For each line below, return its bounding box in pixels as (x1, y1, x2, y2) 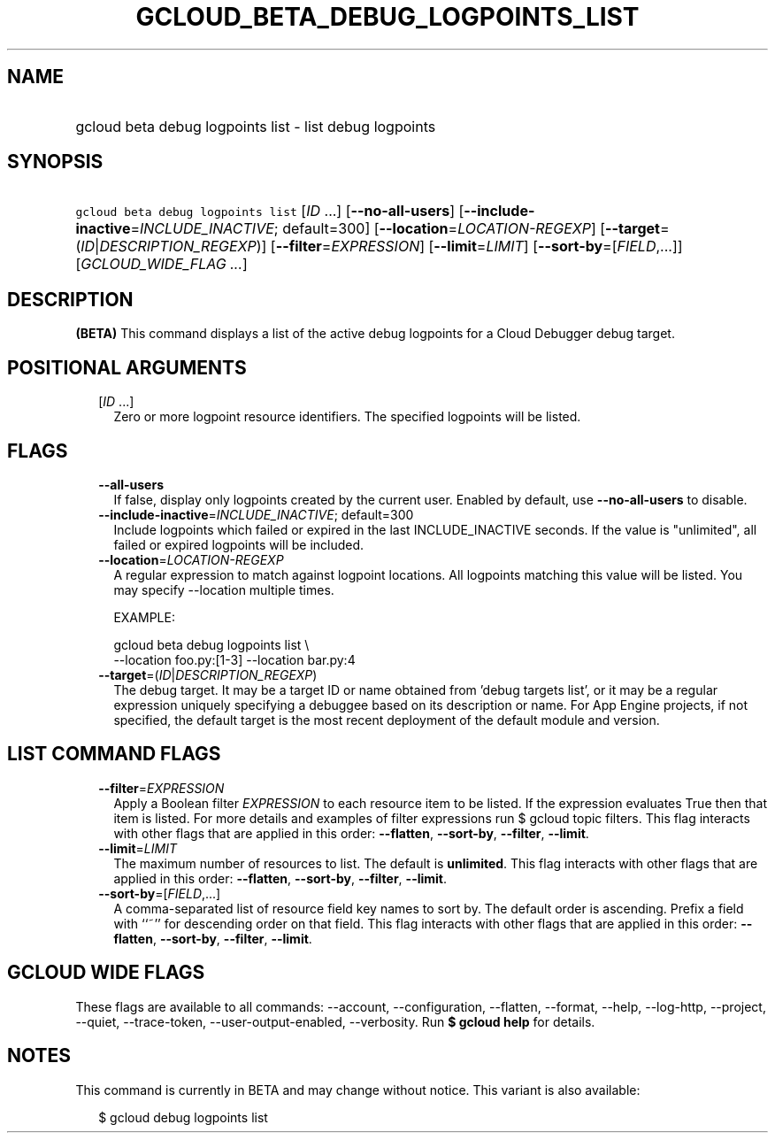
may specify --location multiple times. (113, 582, 334, 597)
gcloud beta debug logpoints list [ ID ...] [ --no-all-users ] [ (75, 202, 464, 220)
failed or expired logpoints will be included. (113, 536, 364, 552)
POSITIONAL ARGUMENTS (7, 356, 247, 379)
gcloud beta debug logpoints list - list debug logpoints (75, 117, 436, 135)
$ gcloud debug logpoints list (98, 1109, 268, 1125)
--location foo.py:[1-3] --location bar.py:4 (113, 651, 356, 667)
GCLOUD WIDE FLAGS (7, 961, 205, 984)
